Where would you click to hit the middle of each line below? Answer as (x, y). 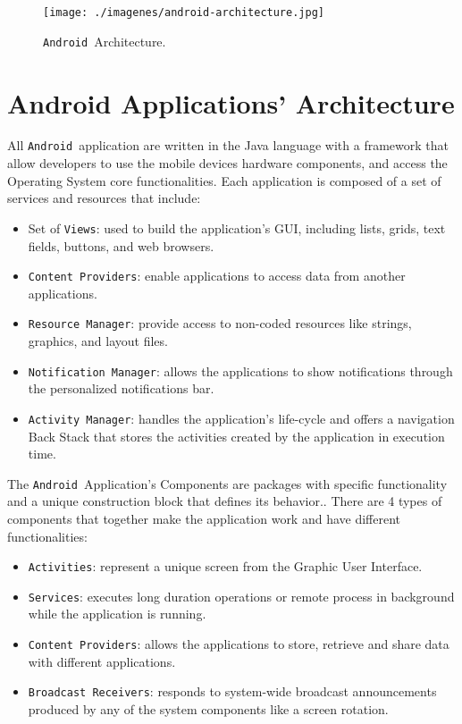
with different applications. (102, 661)
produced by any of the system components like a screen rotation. (208, 708)
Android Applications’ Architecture (231, 102)
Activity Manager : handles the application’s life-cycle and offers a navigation (241, 418)
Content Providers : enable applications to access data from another (217, 276)
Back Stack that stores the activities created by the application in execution (236, 436)
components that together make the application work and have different (204, 518)
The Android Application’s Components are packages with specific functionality (227, 483)
